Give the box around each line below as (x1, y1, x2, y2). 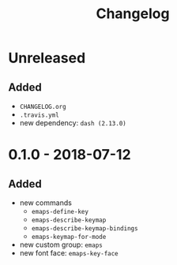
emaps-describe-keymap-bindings (31, 225, 138, 233)
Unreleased (8, 49, 86, 67)
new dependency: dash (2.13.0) (19, 118, 126, 127)
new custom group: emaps (19, 240, 103, 249)
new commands (19, 198, 73, 207)
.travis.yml (19, 111, 59, 119)
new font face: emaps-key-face (19, 248, 119, 257)
